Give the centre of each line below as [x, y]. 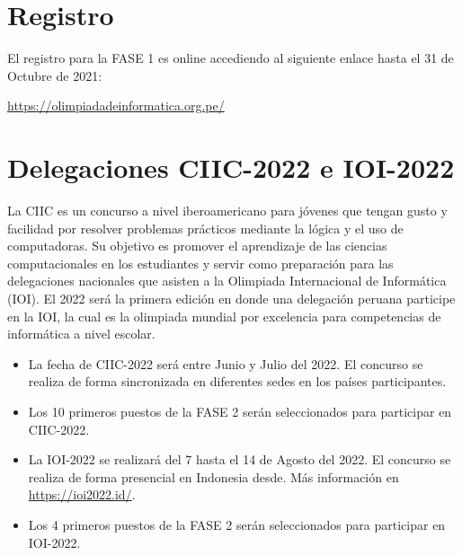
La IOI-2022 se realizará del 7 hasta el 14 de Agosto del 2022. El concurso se [240, 459]
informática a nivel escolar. [81, 334]
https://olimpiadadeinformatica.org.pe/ [116, 106]
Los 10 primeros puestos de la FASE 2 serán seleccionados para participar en [240, 411]
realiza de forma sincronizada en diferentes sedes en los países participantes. [237, 381]
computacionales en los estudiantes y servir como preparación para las [200, 263]
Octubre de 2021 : [55, 75]
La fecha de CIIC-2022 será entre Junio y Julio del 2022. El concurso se [226, 363]
